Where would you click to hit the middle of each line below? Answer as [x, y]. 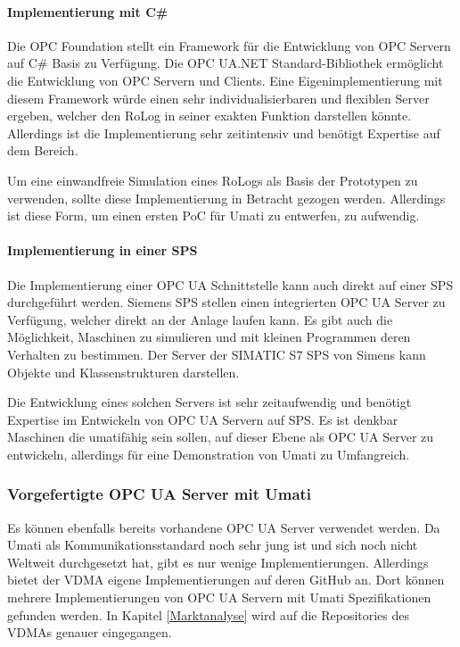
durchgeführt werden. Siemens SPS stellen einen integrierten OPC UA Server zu [226, 302]
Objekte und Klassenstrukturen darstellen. [123, 372]
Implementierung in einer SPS [103, 250]
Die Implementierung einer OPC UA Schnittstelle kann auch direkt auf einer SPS [230, 284]
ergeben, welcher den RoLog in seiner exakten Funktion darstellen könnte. [209, 116]
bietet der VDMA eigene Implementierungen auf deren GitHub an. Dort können [226, 580]
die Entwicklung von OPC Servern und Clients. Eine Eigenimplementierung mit [225, 80]
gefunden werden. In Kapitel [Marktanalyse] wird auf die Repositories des [209, 614]
